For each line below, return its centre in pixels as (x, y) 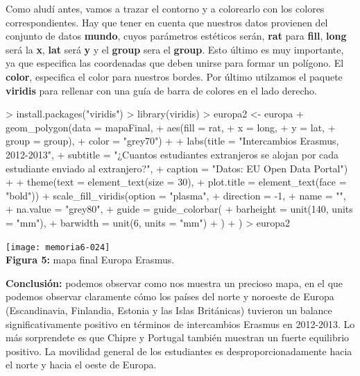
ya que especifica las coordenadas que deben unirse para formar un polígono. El (175, 63)
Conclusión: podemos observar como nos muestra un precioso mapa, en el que (174, 283)
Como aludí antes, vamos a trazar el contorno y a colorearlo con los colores (165, 8)
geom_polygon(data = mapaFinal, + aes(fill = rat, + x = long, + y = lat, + (171, 127)
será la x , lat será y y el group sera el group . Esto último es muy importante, (175, 49)
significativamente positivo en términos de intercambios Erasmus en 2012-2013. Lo (180, 324)
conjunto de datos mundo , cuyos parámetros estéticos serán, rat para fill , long (176, 36)
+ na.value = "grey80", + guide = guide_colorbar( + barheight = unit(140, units (179, 209)
